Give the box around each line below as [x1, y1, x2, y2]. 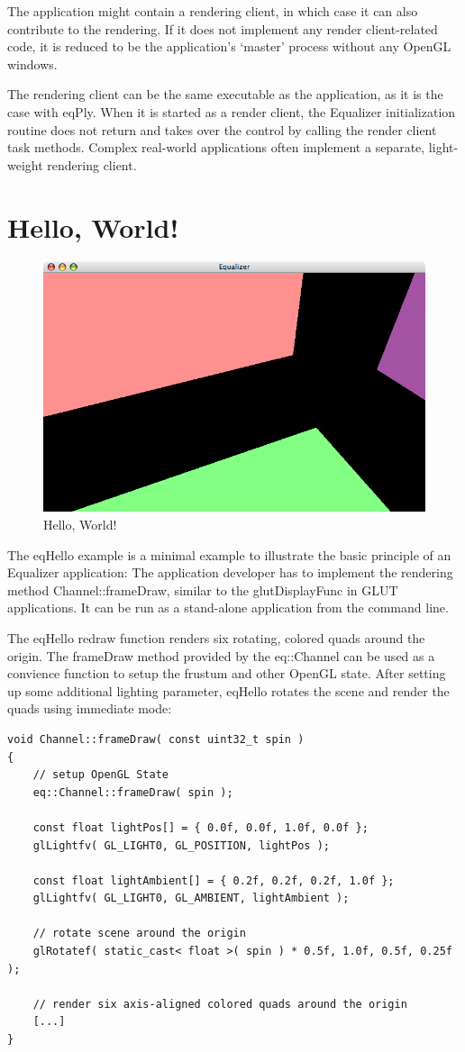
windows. [7, 54, 58, 73]
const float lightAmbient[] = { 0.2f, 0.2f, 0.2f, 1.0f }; [32, 874, 395, 887]
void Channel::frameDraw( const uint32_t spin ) [7, 732, 305, 746]
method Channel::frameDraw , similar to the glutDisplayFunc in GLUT [7, 580, 398, 599]
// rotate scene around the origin [32, 927, 246, 940]
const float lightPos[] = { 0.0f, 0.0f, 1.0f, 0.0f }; [32, 821, 369, 834]
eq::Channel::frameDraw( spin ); [32, 785, 233, 799]
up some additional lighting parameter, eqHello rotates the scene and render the [7, 681, 450, 700]
